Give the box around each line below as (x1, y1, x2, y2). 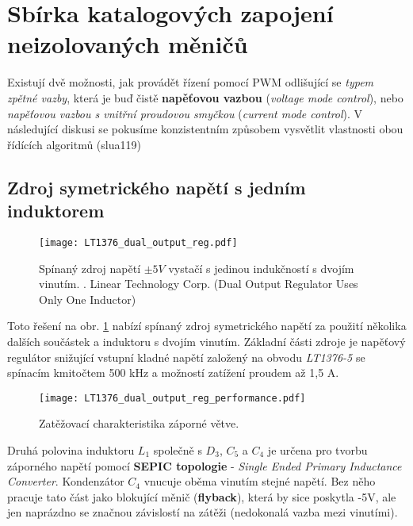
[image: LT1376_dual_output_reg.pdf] (39, 236, 238, 248)
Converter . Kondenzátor (7, 473, 124, 490)
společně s (153, 441, 202, 458)
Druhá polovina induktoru (7, 441, 135, 458)
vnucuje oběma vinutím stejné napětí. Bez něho (143, 473, 376, 490)
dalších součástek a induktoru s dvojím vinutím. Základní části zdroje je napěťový (7, 332, 406, 349)
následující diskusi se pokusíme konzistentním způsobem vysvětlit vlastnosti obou (7, 121, 403, 137)
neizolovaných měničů (7, 28, 248, 60)
